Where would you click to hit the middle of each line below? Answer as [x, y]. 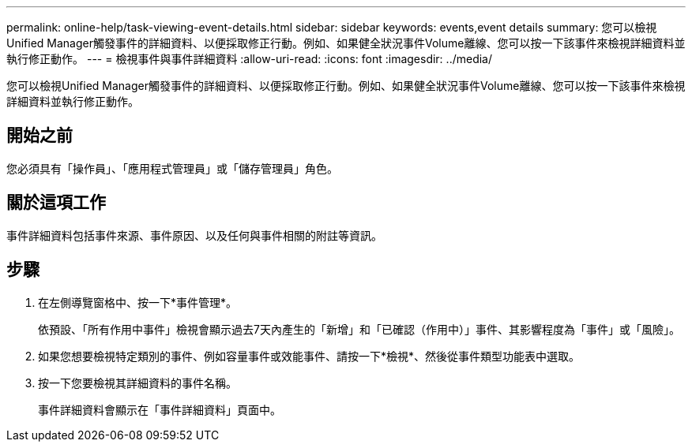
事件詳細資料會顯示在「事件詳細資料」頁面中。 [160, 409]
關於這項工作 [56, 203]
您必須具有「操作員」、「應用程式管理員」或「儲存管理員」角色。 [172, 168]
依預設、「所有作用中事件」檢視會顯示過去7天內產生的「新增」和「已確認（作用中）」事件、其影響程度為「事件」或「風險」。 [359, 329]
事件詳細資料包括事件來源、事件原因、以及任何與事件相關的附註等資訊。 [194, 235]
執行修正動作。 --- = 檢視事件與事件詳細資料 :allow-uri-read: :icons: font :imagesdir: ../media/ [250, 59]
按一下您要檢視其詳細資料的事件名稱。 [137, 383]
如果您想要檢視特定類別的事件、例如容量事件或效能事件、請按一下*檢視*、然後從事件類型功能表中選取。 [309, 356]
